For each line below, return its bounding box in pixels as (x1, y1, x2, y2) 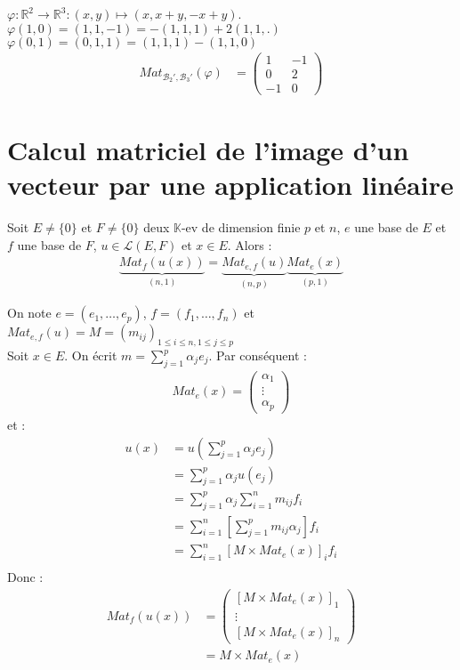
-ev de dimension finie (181, 218, 301, 237)
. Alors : (227, 235, 272, 254)
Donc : (7, 568, 44, 586)
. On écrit (64, 346, 117, 364)
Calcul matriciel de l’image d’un (7, 131, 409, 167)
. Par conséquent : (208, 346, 307, 364)
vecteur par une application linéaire (7, 166, 454, 203)
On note (7, 303, 52, 322)
